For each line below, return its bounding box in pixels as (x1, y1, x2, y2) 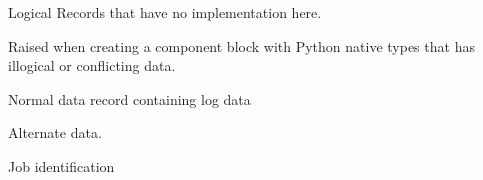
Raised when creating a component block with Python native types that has (8, 35, 475, 56)
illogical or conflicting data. (8, 55, 176, 76)
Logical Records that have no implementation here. (8, 2, 322, 22)
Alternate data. (8, 122, 102, 143)
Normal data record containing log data (8, 88, 251, 109)
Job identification (8, 155, 115, 176)
